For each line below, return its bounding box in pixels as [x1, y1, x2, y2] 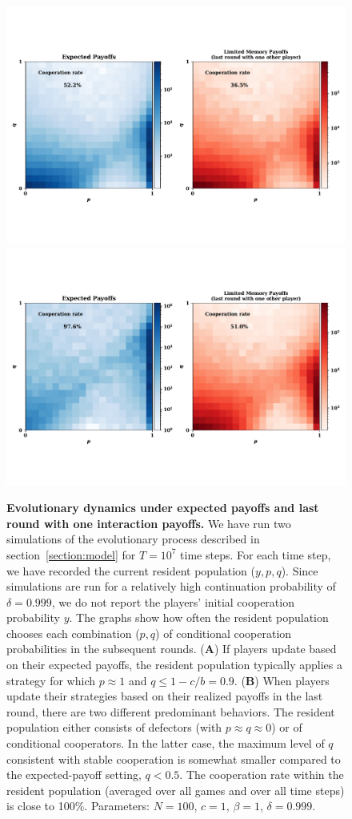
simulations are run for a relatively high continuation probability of [6, 578, 336, 595]
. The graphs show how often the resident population [69, 609, 329, 626]
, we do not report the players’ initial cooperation [51, 593, 294, 610]
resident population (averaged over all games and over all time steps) [6, 781, 345, 798]
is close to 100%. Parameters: [6, 797, 150, 814]
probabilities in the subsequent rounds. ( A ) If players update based [6, 640, 337, 657]
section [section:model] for [6, 546, 136, 563]
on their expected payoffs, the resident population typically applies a [6, 656, 342, 673]
